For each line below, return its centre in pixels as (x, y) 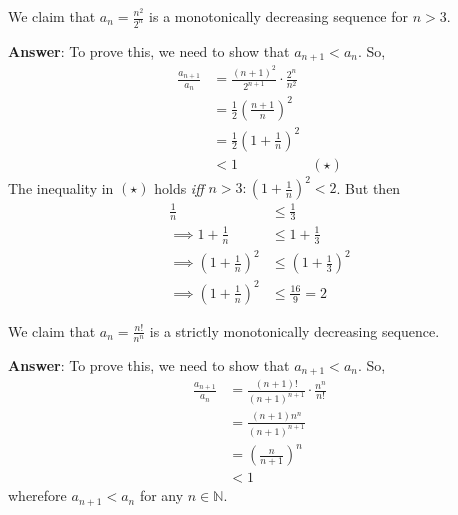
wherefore (37, 495)
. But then (368, 187)
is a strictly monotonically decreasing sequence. (294, 330)
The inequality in (61, 187)
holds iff (179, 187)
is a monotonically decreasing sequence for (279, 16)
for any (161, 495)
